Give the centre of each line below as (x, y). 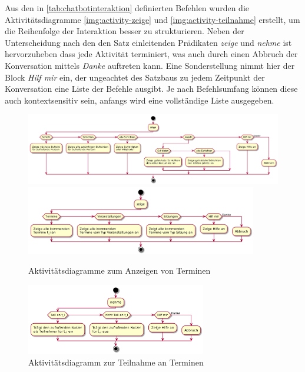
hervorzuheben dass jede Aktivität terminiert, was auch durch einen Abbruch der (151, 54)
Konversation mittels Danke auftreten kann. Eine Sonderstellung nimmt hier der (150, 65)
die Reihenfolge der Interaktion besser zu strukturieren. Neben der (125, 31)
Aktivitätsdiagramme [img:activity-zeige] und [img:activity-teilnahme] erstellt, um (152, 19)
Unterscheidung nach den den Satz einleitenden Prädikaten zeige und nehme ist (148, 42)
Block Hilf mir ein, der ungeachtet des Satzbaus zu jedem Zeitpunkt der (135, 77)
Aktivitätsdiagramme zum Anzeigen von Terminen (120, 270)
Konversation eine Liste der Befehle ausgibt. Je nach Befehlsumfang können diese (151, 89)
